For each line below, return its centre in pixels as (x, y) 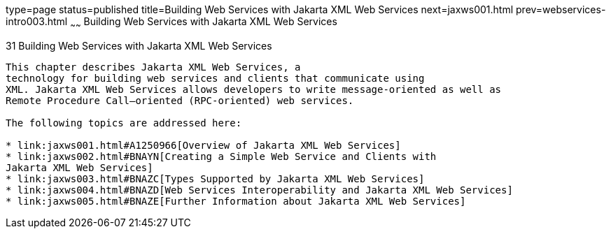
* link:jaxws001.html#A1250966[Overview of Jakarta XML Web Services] (203, 145)
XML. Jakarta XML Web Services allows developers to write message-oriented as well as (254, 89)
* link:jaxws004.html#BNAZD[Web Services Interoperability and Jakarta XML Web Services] (259, 190)
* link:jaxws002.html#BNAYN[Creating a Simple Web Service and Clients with (221, 156)
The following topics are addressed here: (124, 123)
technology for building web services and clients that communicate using (215, 78)
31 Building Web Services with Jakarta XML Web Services (139, 45)
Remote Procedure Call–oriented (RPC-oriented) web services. (180, 100)
